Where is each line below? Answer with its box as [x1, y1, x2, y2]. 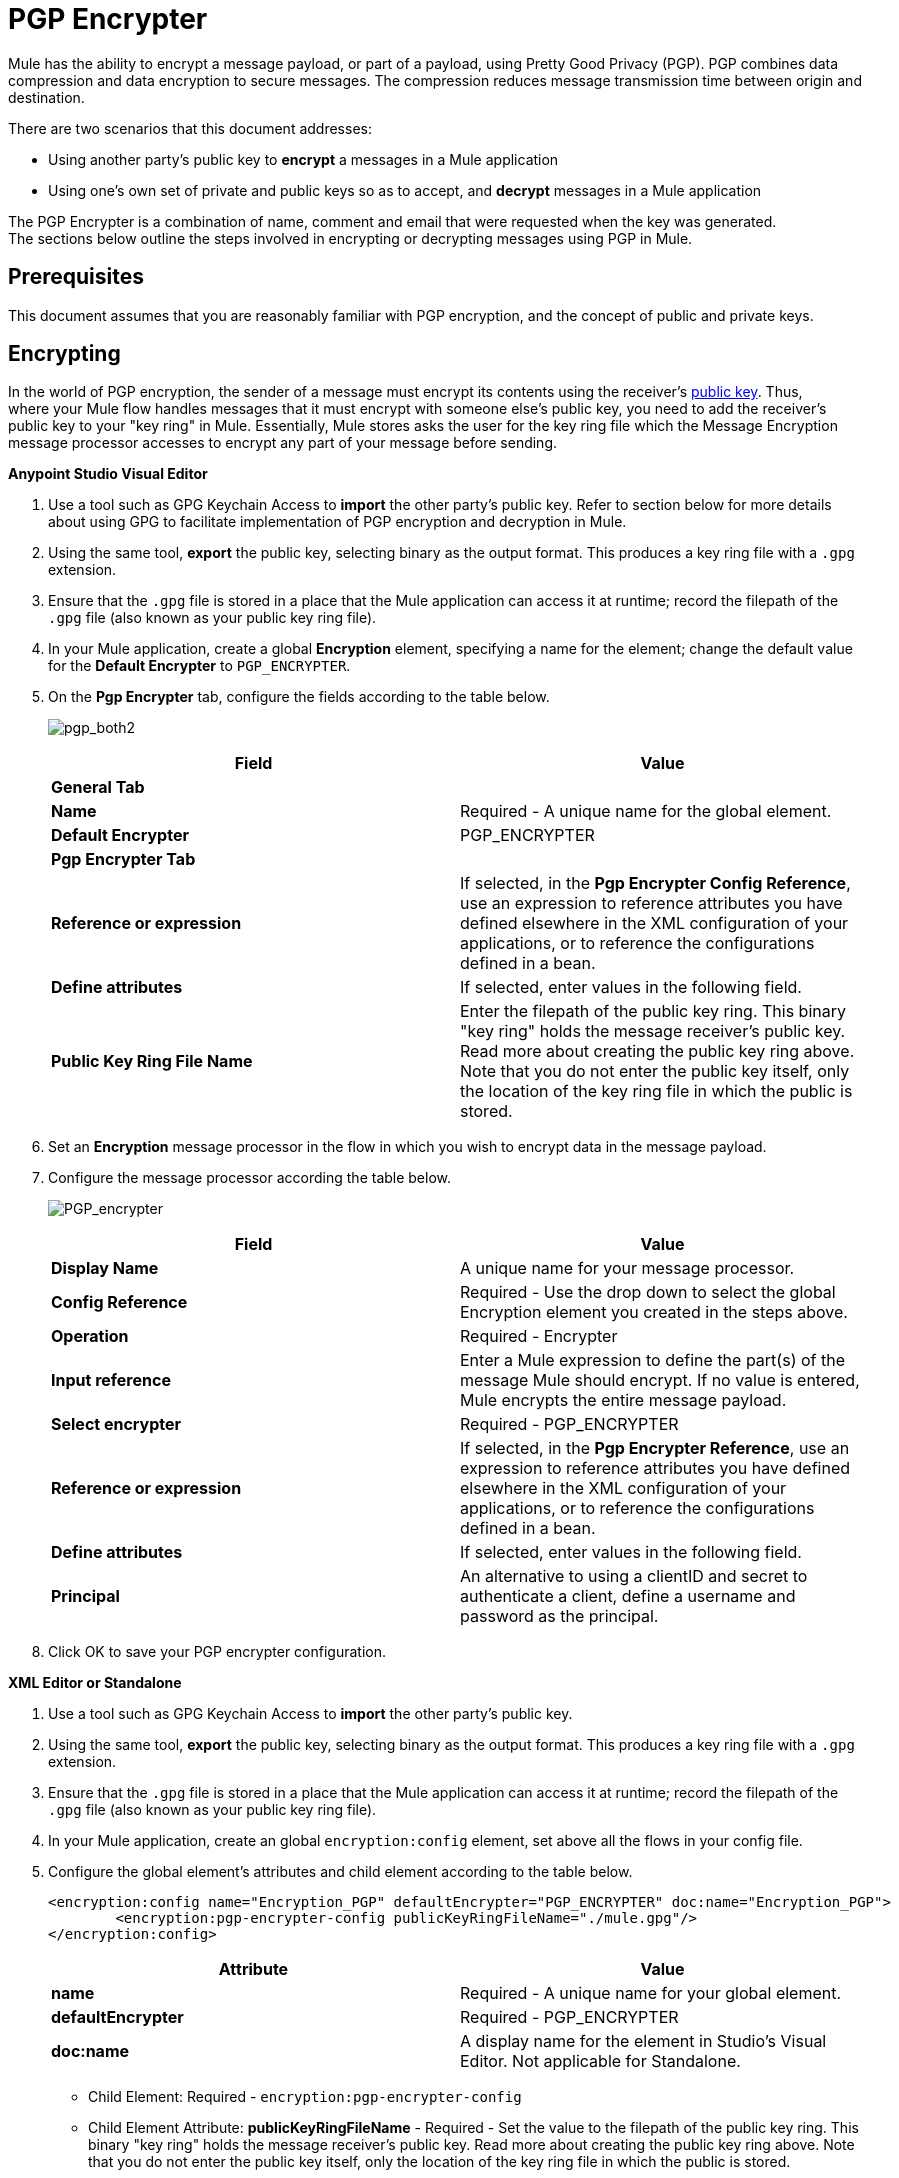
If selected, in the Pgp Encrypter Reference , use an [460, 1438, 850, 1459]
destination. [8, 88, 85, 106]
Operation [51, 1326, 129, 1347]
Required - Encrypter [460, 1326, 618, 1347]
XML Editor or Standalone [8, 1674, 182, 1692]
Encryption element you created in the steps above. [460, 1302, 848, 1323]
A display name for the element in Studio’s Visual [460, 2031, 827, 2052]
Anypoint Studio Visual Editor [8, 465, 208, 483]
